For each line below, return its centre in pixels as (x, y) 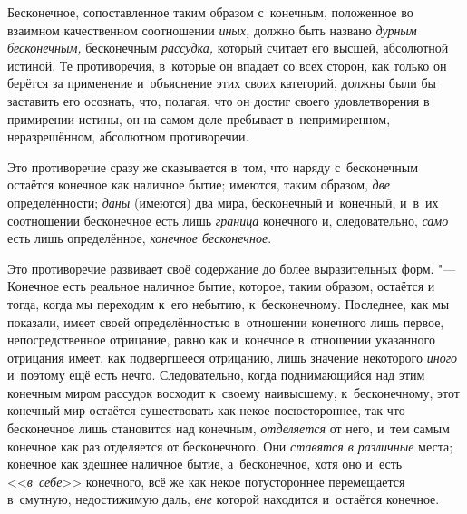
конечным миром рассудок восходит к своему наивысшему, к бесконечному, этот (233, 392)
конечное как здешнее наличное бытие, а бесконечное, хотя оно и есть (205, 464)
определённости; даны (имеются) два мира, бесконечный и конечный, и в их (223, 202)
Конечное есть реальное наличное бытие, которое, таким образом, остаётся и (221, 286)
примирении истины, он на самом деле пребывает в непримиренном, (199, 118)
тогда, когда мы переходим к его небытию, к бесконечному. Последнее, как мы (229, 303)
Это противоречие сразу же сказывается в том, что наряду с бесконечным (213, 166)
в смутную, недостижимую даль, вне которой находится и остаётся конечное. (224, 499)
